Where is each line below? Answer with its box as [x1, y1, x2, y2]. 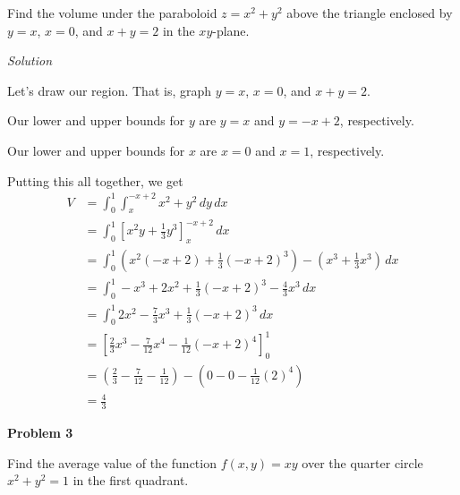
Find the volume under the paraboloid [7, 4, 217, 21]
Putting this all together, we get [7, 171, 183, 190]
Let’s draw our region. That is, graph [7, 81, 212, 99]
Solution [7, 51, 53, 70]
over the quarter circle [302, 453, 423, 472]
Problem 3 [7, 423, 73, 442]
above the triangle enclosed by [286, 4, 453, 21]
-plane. [212, 21, 250, 39]
